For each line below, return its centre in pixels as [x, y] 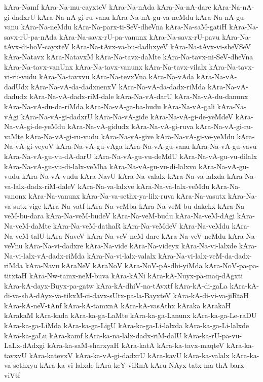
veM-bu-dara [24, 216]
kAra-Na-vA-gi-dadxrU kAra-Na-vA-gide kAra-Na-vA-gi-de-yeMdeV [127, 116]
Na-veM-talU [24, 235]
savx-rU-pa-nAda [31, 36]
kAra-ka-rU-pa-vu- [213, 335]
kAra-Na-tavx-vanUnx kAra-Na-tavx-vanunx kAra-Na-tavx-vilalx [105, 66]
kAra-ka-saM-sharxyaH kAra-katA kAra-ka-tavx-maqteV [136, 345]
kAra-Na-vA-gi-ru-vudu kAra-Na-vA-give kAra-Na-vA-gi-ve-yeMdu [130, 136]
